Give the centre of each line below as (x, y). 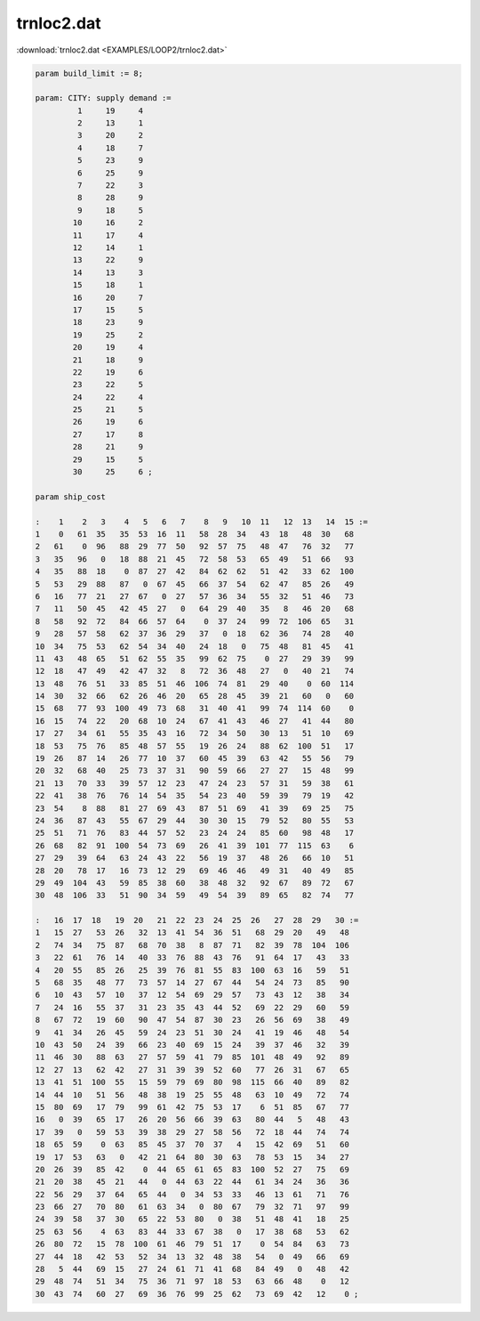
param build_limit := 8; (89, 73)
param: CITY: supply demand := (104, 98)
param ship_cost (71, 497)
